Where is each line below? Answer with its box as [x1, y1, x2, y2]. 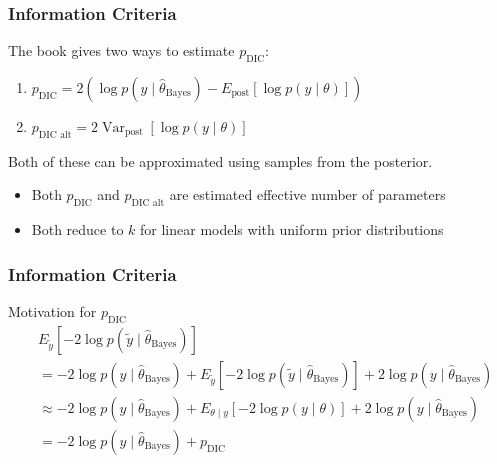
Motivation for [8, 301, 97, 322]
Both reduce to [31, 219, 124, 240]
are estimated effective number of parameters [169, 184, 446, 205]
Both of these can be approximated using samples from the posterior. [8, 150, 433, 171]
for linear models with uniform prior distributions [140, 219, 444, 240]
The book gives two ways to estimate [8, 40, 235, 61]
